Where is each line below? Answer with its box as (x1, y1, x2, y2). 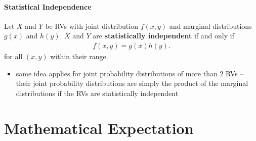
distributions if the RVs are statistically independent (16, 87, 179, 98)
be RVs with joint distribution (45, 20, 138, 31)
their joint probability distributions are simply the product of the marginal (16, 78, 248, 88)
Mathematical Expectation (4, 117, 194, 138)
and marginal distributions (169, 20, 252, 31)
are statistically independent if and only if (93, 30, 234, 41)
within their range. (50, 51, 108, 62)
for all (4, 51, 23, 62)
